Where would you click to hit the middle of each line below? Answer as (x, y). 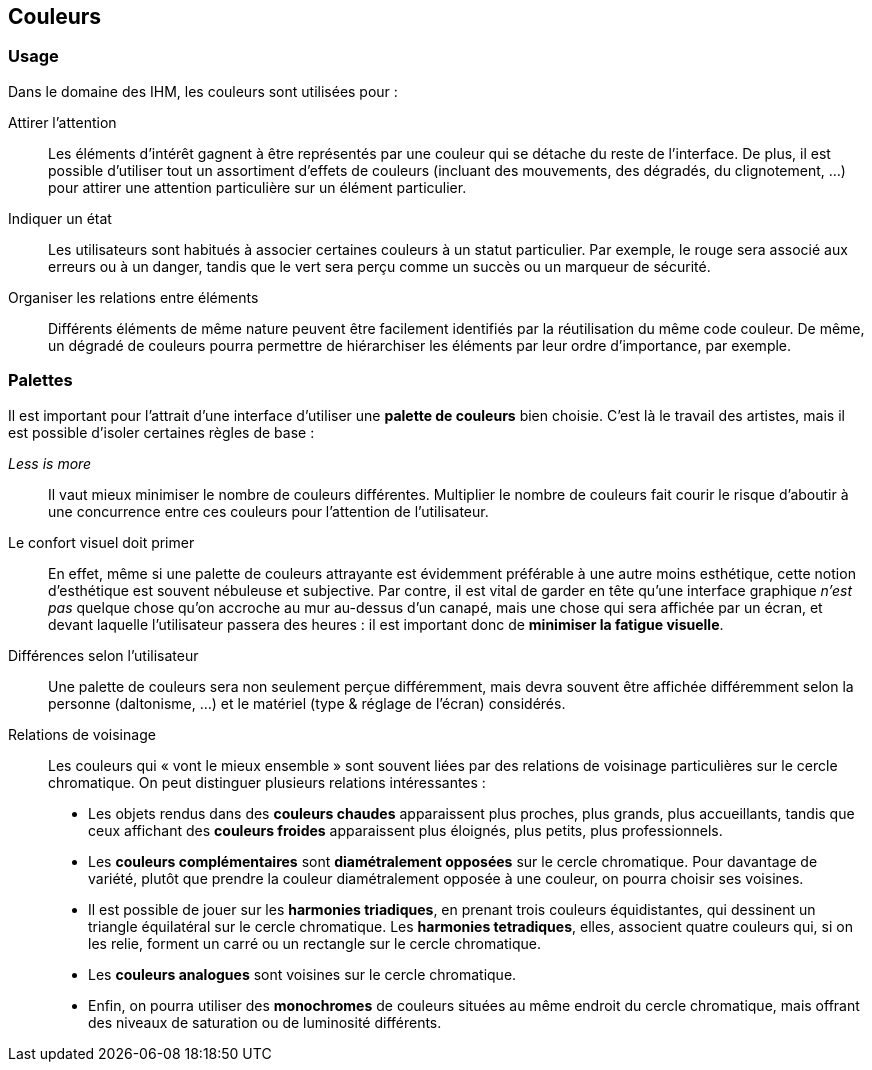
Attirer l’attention (62, 122)
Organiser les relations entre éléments (133, 297)
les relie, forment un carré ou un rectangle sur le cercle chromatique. (315, 943)
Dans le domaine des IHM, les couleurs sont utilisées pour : (203, 91)
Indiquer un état (60, 218)
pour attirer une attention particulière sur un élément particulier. (257, 187)
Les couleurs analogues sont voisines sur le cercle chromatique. (302, 974)
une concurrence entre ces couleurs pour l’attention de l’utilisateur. (268, 511)
